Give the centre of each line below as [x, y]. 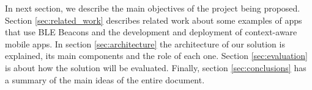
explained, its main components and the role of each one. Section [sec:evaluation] [156, 56]
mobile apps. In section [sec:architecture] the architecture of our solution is [145, 43]
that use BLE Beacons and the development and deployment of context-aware [151, 32]
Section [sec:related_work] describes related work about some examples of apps [154, 20]
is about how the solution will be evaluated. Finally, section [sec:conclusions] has [156, 67]
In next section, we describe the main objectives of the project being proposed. [153, 8]
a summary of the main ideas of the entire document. [105, 79]
